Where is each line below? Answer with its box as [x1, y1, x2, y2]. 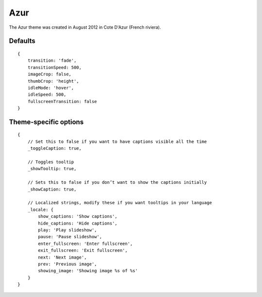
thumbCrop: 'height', [27, 78, 80, 84]
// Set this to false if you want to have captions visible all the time [27, 139, 207, 144]
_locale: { [27, 207, 54, 212]
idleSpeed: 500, [27, 92, 66, 97]
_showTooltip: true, [27, 166, 77, 172]
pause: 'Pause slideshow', [38, 234, 102, 240]
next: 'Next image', [38, 254, 87, 260]
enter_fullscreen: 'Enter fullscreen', [38, 241, 133, 246]
